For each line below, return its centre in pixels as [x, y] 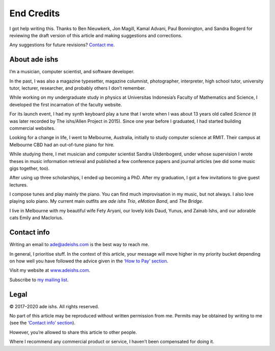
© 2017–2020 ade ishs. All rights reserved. [54, 306]
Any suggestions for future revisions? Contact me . [62, 45]
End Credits [35, 13]
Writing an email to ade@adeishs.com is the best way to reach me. [79, 245]
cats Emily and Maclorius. [36, 218]
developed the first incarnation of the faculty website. [66, 104]
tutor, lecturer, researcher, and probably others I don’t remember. [78, 88]
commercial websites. [32, 128]
